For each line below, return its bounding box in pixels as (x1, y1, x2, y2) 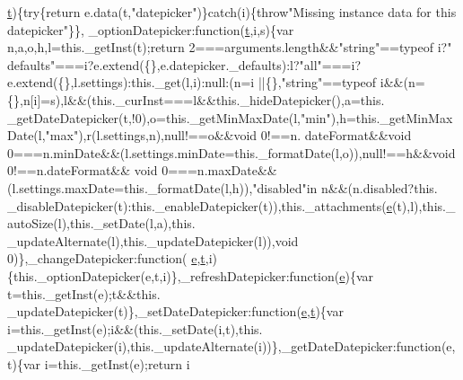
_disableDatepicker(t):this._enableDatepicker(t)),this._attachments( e (7, 196, 392, 215)
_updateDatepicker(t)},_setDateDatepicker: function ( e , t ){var (7, 302, 344, 321)
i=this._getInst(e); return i (44, 354, 190, 373)
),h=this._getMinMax (330, 108, 453, 127)
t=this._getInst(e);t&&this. (7, 284, 161, 303)
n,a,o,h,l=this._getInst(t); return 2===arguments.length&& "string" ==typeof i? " (7, 38, 452, 57)
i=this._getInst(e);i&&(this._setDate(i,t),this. (7, 319, 263, 338)
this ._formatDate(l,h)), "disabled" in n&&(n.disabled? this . (124, 178, 438, 197)
